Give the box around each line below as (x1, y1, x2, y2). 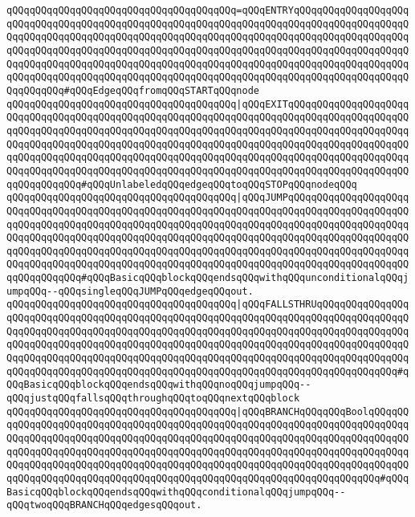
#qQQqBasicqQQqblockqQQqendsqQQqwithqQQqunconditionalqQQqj (81, 272, 409, 284)
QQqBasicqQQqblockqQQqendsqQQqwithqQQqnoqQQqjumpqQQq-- (6, 379, 311, 391)
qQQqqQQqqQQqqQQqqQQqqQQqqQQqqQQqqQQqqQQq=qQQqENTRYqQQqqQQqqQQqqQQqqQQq (6, 5, 409, 16)
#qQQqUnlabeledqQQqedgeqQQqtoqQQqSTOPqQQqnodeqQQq (81, 178, 357, 190)
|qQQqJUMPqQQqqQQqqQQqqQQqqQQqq (236, 192, 409, 204)
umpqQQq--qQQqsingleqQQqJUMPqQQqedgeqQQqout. (6, 285, 254, 297)
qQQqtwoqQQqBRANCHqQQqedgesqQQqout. (6, 499, 202, 511)
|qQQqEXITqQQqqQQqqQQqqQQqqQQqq (236, 98, 409, 110)
